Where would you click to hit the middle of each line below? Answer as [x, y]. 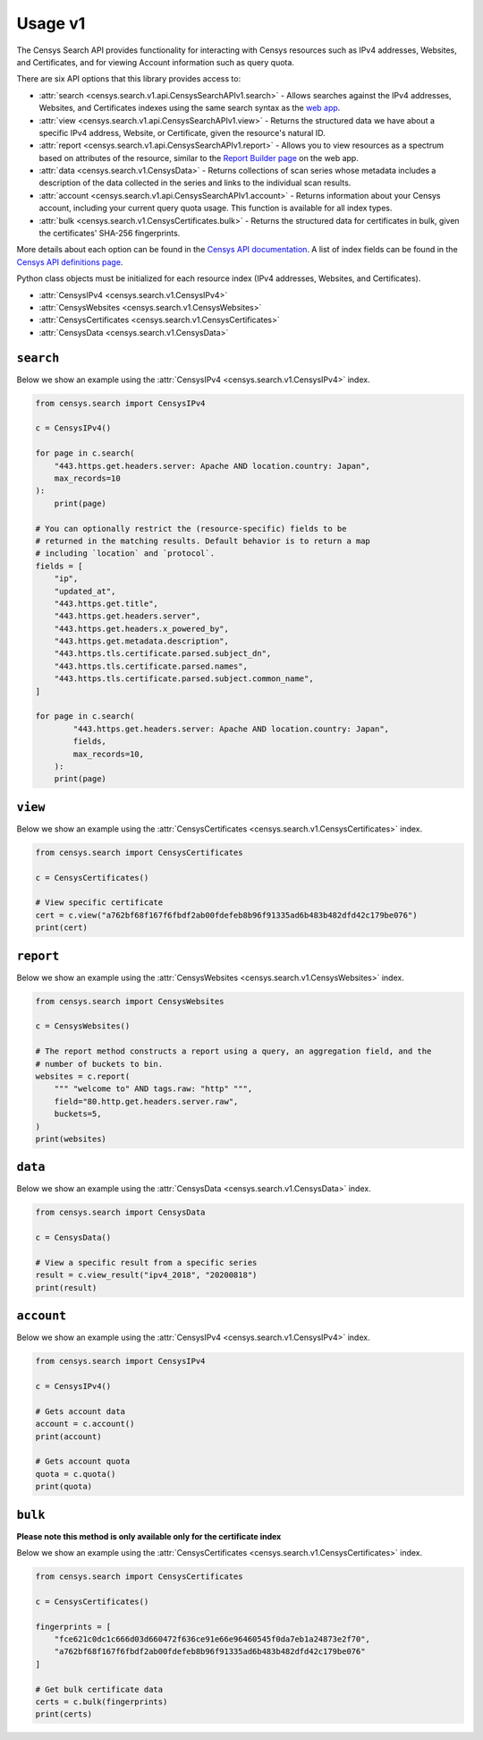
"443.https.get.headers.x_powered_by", [142, 628]
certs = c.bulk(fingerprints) [102, 1702]
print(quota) [64, 1487]
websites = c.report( [83, 1077]
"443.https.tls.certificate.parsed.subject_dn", [163, 654]
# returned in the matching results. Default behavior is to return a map [203, 541]
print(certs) [64, 1714]
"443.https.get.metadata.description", [142, 641]
